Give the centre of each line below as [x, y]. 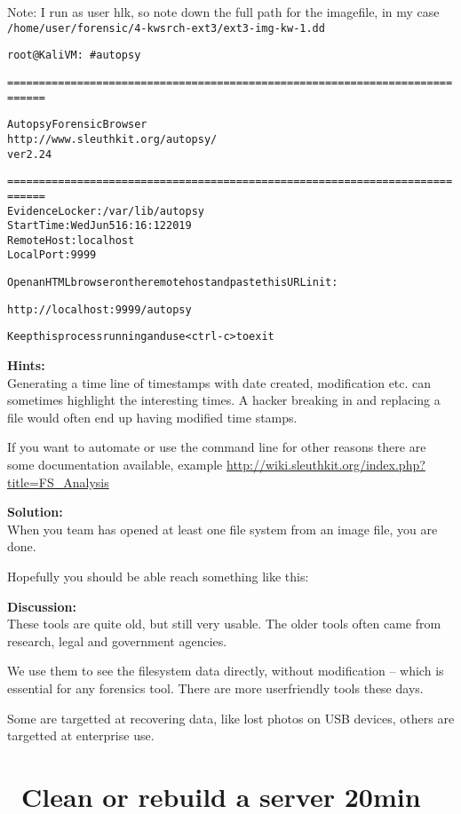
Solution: [35, 512]
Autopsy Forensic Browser [77, 125]
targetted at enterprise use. [81, 735]
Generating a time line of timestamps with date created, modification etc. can [219, 382]
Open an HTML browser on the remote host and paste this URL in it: [173, 283]
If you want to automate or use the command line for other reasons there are [217, 447]
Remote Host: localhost [71, 240]
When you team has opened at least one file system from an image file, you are [223, 529]
